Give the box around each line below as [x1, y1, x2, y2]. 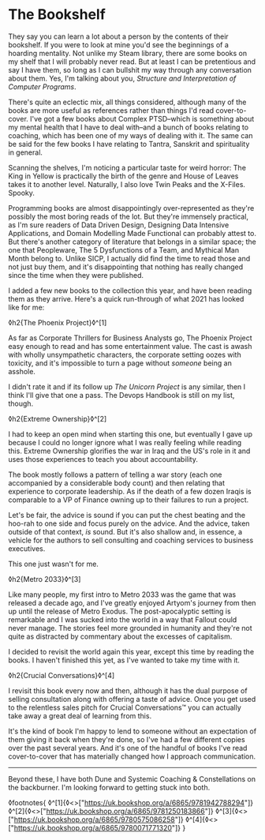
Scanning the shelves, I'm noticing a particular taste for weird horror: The [8, 163, 247, 172]
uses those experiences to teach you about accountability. [8, 454, 199, 463]
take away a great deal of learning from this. [8, 711, 152, 720]
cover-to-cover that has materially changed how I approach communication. [8, 752, 256, 761]
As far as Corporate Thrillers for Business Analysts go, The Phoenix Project [8, 333, 252, 343]
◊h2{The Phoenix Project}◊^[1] [8, 317, 107, 327]
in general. [8, 148, 43, 157]
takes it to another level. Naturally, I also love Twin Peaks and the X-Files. [8, 179, 246, 189]
